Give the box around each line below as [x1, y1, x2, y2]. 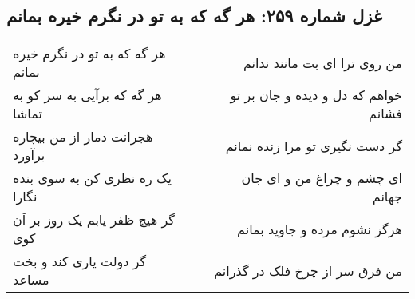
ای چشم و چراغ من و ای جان [241, 169, 402, 188]
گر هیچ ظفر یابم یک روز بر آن [13, 210, 175, 229]
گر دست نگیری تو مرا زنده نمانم [225, 136, 402, 155]
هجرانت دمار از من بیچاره [13, 127, 153, 146]
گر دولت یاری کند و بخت [13, 252, 147, 271]
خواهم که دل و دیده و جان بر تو [230, 86, 402, 105]
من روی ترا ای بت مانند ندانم [243, 53, 402, 72]
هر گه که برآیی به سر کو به [13, 86, 162, 105]
